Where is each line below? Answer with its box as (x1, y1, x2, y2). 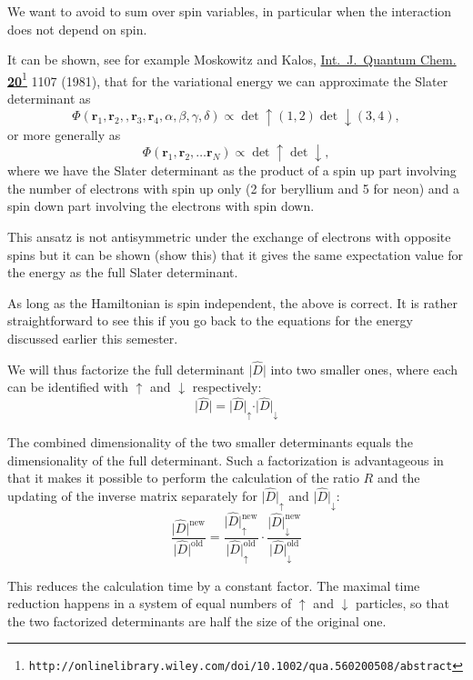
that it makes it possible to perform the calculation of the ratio (7, 468, 359, 487)
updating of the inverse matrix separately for (7, 485, 257, 505)
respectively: (192, 377, 262, 396)
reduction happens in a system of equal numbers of (7, 594, 292, 613)
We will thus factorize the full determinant (7, 359, 245, 378)
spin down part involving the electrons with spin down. (7, 196, 315, 215)
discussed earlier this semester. (7, 328, 178, 347)
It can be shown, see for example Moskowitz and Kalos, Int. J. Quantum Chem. (7, 50, 457, 69)
